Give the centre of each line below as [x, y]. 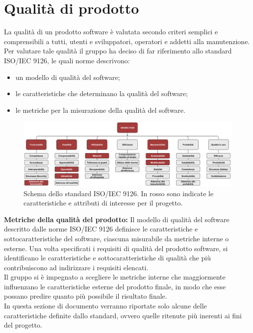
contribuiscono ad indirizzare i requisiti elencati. [76, 267]
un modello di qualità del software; [68, 77]
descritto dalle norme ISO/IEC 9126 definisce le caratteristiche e [101, 229]
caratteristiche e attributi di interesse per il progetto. [103, 203]
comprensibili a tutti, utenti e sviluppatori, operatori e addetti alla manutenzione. [127, 41]
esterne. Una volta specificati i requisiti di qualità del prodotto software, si [116, 248]
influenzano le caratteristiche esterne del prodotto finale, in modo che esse [115, 286]
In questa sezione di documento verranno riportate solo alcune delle [105, 306]
